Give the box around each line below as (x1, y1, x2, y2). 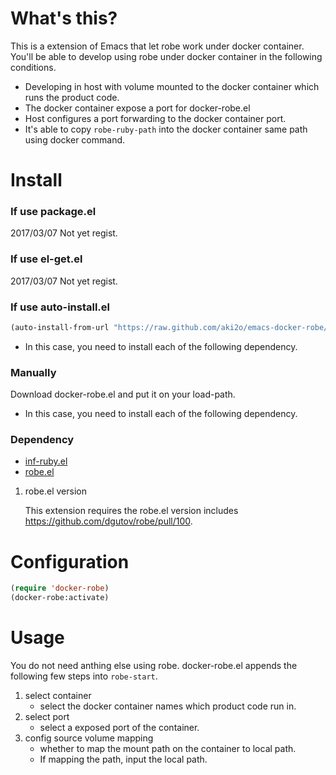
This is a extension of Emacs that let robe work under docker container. (10, 40, 305, 52)
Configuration (10, 550, 130, 573)
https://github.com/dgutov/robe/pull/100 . (24, 515, 193, 527)
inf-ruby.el (24, 455, 68, 467)
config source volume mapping (24, 732, 154, 744)
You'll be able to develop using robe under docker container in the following (10, 50, 323, 62)
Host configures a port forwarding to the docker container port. (24, 112, 287, 124)
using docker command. (24, 133, 126, 146)
